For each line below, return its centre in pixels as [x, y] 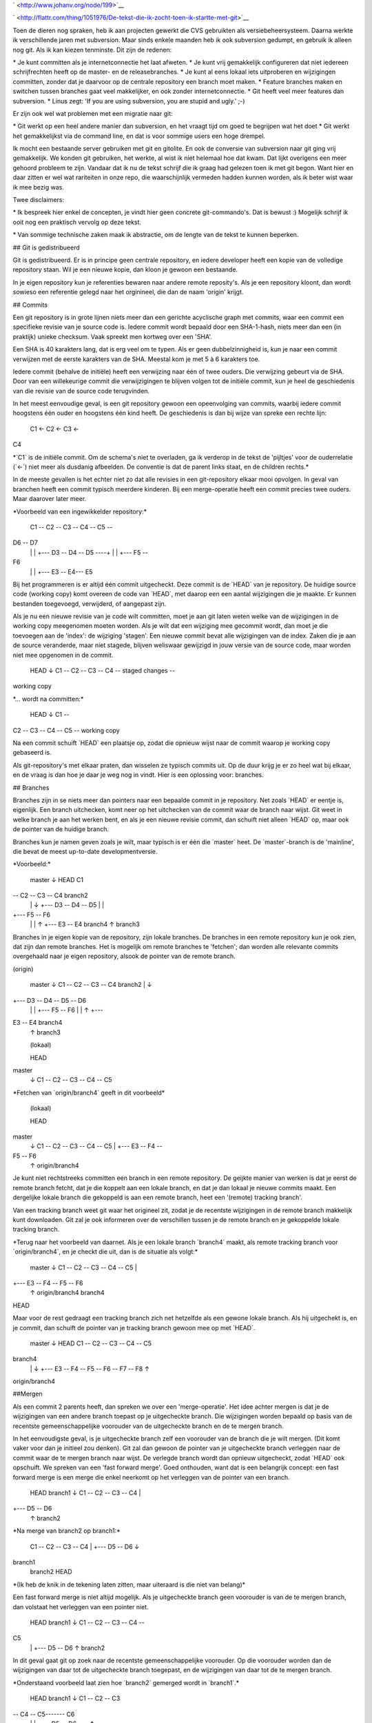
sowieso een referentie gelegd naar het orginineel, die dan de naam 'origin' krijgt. [128, 292]
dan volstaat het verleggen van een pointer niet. [81, 1607]
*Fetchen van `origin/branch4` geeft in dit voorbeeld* [89, 1092]
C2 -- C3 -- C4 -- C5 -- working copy [66, 730]
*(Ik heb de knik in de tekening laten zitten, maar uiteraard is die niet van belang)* [129, 1584]
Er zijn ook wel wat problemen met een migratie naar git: [93, 113]
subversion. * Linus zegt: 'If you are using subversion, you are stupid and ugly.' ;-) [129, 101]
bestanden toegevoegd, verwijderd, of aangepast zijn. [90, 604]
